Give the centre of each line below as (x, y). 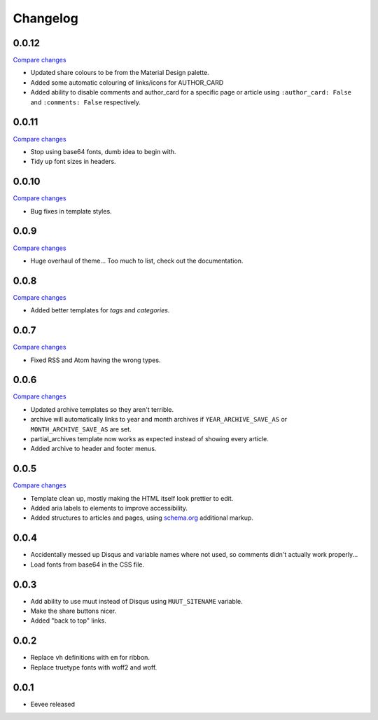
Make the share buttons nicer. (73, 611)
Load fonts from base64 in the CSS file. (87, 565)
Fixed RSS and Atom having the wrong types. (96, 360)
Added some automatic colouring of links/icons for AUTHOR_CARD (127, 82)
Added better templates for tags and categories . (100, 310)
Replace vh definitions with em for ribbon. (90, 658)
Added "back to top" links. (68, 621)
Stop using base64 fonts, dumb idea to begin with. (103, 151)
